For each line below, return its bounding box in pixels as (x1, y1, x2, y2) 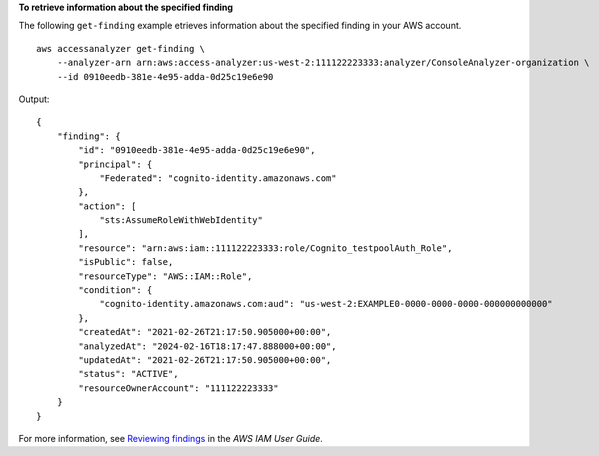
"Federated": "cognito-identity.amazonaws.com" (99, 172, 337, 184)
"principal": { (78, 158, 153, 170)
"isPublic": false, (78, 256, 174, 268)
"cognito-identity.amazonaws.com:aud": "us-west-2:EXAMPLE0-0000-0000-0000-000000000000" (99, 298, 554, 310)
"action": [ (78, 200, 137, 212)
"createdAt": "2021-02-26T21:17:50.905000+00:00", (78, 326, 332, 338)
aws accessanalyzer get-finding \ (36, 43, 205, 54)
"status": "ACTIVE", (78, 368, 179, 380)
